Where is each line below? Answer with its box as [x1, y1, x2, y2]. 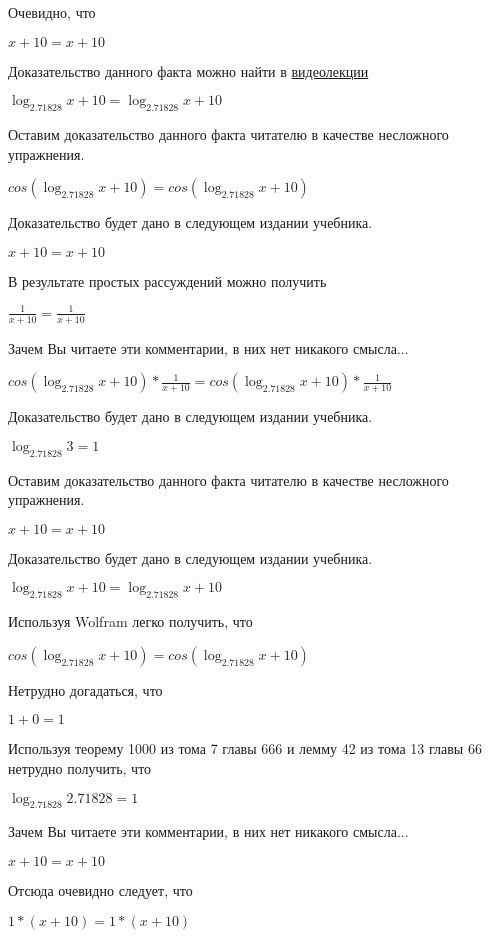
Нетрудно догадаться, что [8, 679, 163, 700]
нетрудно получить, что [8, 758, 152, 779]
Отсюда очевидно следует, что [8, 880, 193, 901]
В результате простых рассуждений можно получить [8, 270, 327, 291]
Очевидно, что [8, 2, 96, 22]
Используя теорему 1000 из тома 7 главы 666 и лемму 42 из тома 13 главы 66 [8, 738, 482, 759]
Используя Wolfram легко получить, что [8, 611, 253, 632]
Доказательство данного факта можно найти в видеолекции [8, 60, 369, 81]
